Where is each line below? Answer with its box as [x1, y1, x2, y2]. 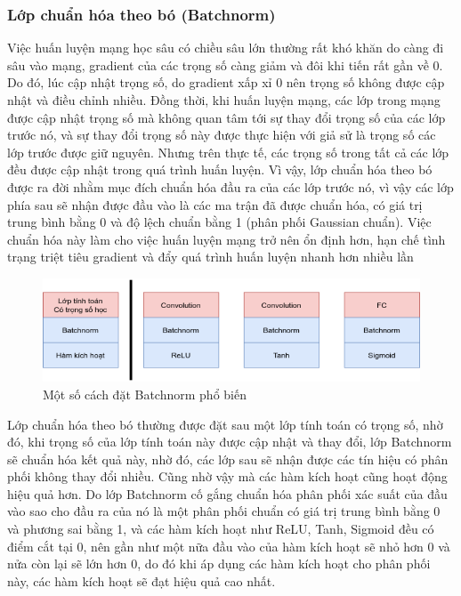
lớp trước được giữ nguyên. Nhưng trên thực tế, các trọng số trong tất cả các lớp [7, 142, 449, 161]
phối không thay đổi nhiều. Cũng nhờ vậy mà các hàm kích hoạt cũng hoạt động [7, 467, 448, 486]
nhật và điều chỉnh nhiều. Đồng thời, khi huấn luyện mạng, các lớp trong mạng [7, 91, 441, 109]
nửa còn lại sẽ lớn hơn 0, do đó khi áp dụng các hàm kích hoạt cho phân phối [7, 554, 431, 573]
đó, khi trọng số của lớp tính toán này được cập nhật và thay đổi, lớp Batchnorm [7, 432, 452, 451]
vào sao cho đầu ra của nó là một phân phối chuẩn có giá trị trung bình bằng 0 [7, 502, 441, 520]
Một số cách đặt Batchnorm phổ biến [43, 384, 247, 403]
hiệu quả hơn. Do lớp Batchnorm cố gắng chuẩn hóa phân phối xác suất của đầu [7, 484, 448, 503]
